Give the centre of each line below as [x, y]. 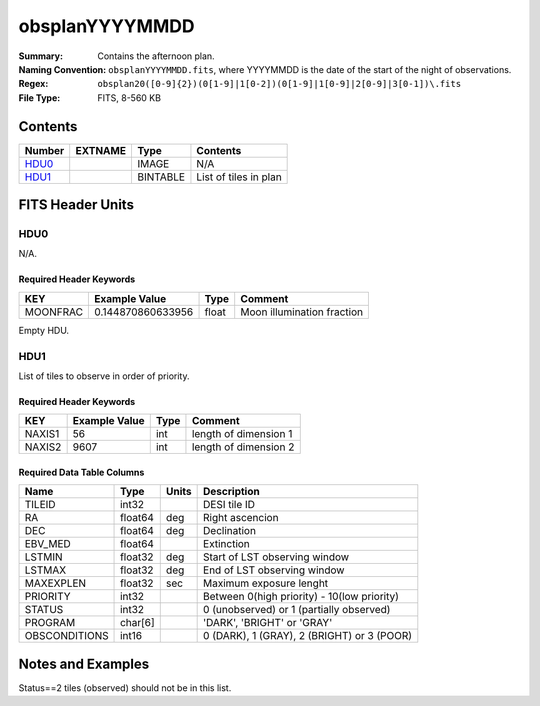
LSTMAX [45, 570]
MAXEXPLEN [55, 583]
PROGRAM [50, 623]
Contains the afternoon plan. [156, 56]
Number [44, 150]
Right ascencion [241, 518]
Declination [230, 531]
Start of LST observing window [276, 557]
